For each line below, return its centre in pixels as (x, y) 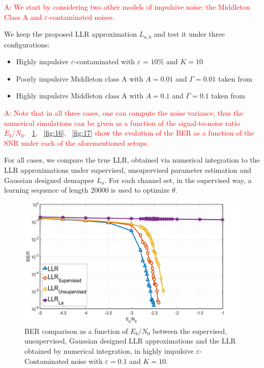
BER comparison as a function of (76, 331)
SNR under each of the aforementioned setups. (77, 142)
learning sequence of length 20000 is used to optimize (87, 190)
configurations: (27, 44)
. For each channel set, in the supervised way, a (178, 180)
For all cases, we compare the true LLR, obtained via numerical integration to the (132, 160)
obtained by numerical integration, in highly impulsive (109, 351)
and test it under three (189, 34)
